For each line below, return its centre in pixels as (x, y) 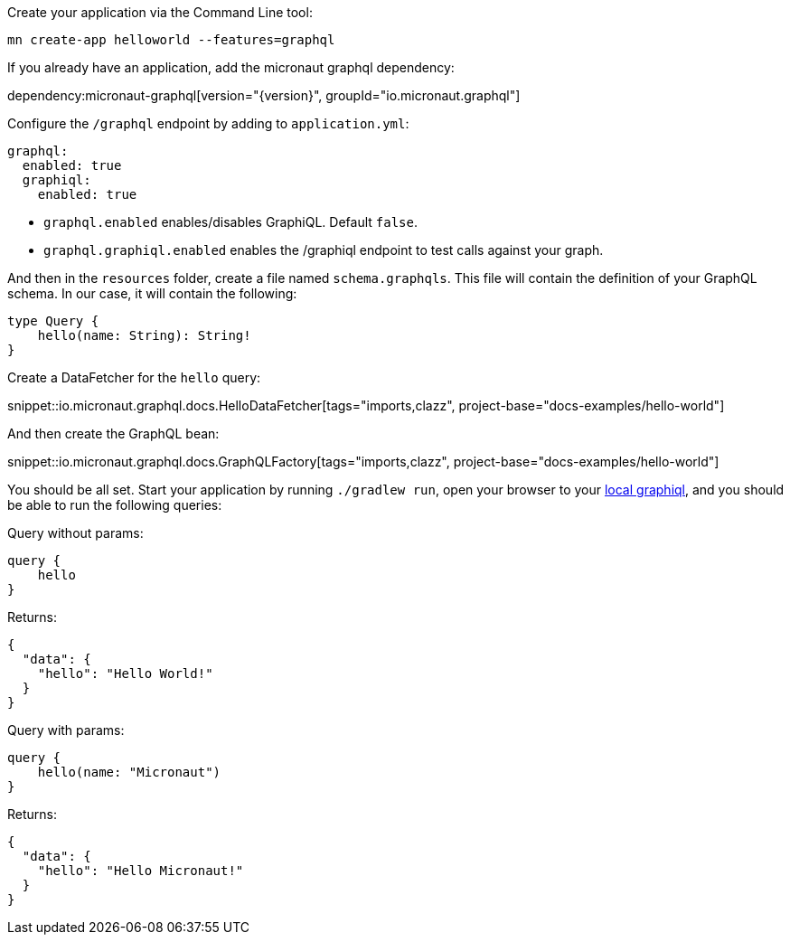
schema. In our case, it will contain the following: (152, 293)
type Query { (53, 321)
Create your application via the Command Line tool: (160, 12)
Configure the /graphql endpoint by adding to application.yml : (208, 123)
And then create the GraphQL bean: (113, 433)
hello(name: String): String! (144, 335)
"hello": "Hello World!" (125, 674)
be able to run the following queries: (115, 505)
